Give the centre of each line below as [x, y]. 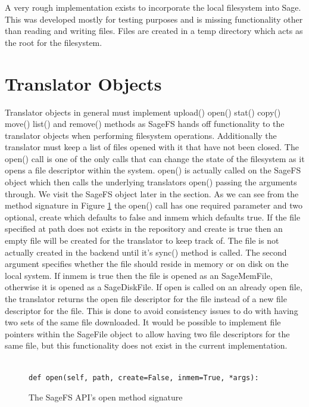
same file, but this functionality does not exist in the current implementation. [146, 345]
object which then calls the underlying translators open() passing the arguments [151, 182]
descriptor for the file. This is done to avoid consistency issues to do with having [152, 310]
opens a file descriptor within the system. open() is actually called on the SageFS [153, 170]
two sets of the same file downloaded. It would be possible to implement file [143, 322]
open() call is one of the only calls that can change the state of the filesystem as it [155, 158]
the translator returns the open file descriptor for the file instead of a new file [146, 299]
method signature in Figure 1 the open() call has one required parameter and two [154, 205]
